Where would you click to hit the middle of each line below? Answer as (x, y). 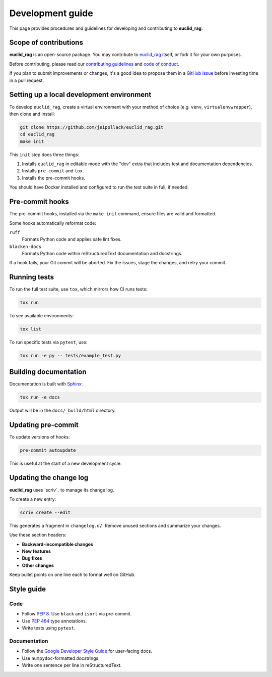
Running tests (32, 277)
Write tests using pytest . (49, 628)
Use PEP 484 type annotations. (54, 621)
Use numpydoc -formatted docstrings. (61, 658)
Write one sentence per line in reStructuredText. (72, 665)
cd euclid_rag (37, 134)
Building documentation (48, 372)
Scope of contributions (46, 43)
